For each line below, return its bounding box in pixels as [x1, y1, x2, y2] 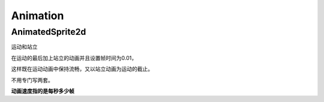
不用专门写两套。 [11, 76, 53, 83]
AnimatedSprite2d [11, 26, 86, 37]
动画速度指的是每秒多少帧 [11, 87, 74, 94]
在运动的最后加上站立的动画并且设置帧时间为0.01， [11, 54, 137, 61]
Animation [11, 9, 64, 22]
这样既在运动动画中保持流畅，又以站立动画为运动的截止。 [11, 65, 153, 73]
